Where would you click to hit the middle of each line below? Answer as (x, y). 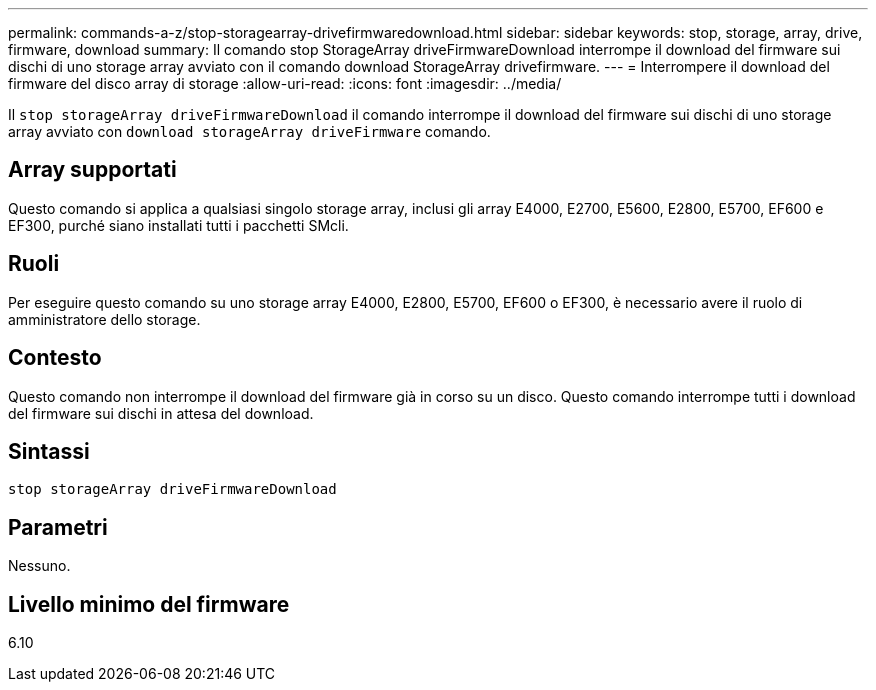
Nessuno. (39, 566)
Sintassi (49, 451)
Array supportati (92, 170)
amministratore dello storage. (104, 319)
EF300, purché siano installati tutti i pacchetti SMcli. (178, 225)
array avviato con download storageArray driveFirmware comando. (249, 131)
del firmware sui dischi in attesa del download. (161, 413)
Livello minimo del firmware (149, 604)
